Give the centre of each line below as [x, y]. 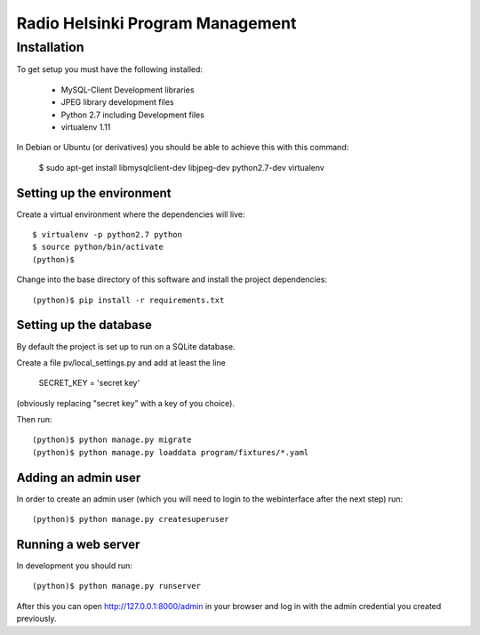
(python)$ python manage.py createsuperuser [131, 519]
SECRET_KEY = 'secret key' [89, 383]
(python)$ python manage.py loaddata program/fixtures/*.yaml [171, 452]
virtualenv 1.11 [86, 127]
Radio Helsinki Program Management [156, 23]
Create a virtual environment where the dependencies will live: [131, 214]
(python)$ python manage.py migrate [112, 440]
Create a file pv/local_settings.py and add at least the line [121, 362]
